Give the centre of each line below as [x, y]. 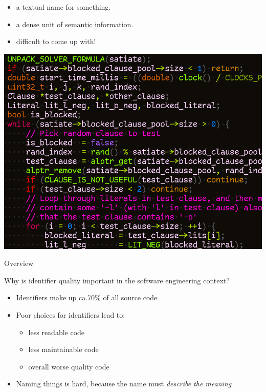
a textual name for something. [63, 7]
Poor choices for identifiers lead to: [71, 315]
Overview [19, 263]
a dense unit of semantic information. [75, 24]
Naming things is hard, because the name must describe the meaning [124, 384]
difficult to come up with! [56, 41]
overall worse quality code [69, 366]
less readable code [57, 332]
